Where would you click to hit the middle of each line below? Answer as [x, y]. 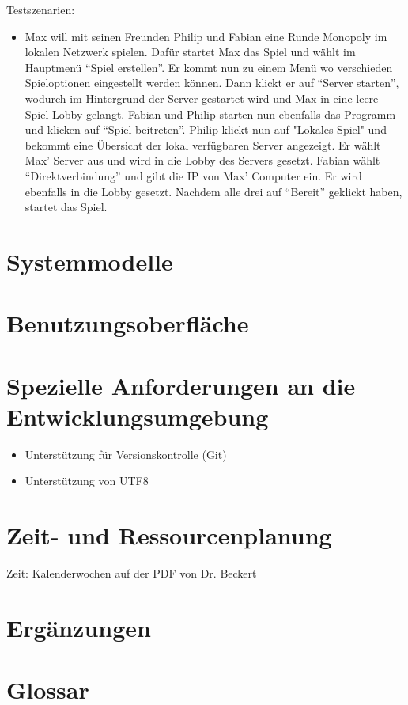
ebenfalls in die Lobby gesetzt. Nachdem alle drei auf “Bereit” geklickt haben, [213, 191]
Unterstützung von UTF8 [87, 481]
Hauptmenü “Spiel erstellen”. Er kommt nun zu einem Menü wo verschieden [209, 67]
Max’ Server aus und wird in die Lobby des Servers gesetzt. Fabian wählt [202, 160]
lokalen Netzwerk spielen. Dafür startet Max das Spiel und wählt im [190, 52]
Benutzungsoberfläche [128, 323]
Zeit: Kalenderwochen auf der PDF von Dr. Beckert [132, 573]
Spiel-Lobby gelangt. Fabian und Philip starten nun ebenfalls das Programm [210, 114]
